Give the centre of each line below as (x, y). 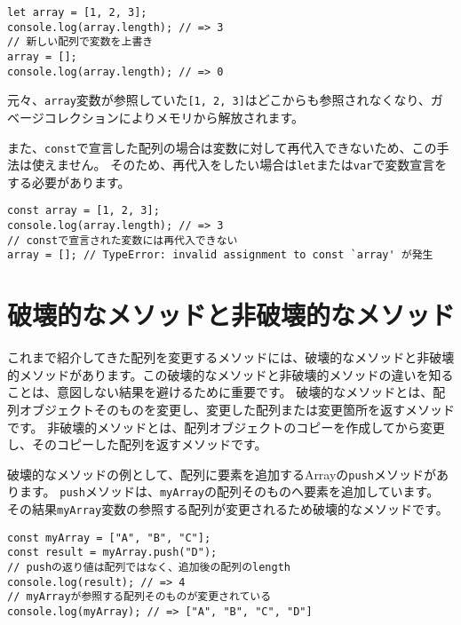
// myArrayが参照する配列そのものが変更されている (139, 597)
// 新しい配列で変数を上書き (80, 42)
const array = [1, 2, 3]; (83, 211)
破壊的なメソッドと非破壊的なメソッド (231, 315)
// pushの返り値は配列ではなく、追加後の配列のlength (149, 568)
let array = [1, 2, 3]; (77, 12)
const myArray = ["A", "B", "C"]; (109, 538)
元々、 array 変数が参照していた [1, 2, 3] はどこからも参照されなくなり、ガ (225, 100)
